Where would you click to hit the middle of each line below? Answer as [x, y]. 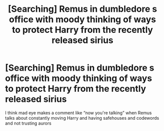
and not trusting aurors [28, 123]
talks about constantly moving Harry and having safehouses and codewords [82, 118]
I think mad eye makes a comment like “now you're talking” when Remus [79, 113]
